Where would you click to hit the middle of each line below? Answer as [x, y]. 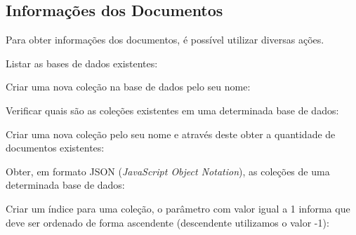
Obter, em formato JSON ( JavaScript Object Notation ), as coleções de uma [168, 171]
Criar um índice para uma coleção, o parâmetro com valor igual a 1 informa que [178, 208]
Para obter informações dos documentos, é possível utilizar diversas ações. [165, 40]
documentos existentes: [55, 148]
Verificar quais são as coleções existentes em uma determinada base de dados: [172, 110]
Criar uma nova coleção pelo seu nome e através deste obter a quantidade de [171, 134]
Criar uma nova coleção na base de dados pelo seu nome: [128, 87]
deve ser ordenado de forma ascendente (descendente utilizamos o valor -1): [167, 222]
